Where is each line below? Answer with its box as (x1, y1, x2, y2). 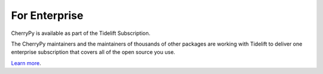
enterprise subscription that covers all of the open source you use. (11, 49, 176, 56)
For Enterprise (11, 9, 84, 22)
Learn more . (11, 59, 41, 66)
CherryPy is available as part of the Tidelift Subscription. (11, 30, 151, 37)
